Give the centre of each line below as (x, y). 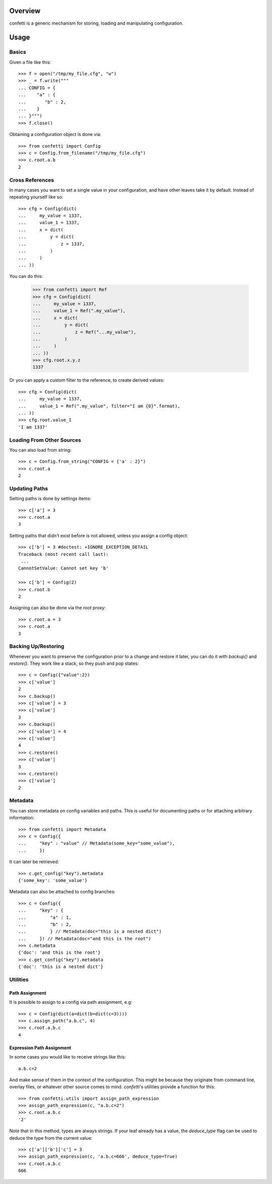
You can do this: (26, 276)
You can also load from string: (40, 450)
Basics (18, 52)
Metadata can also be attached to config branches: (62, 892)
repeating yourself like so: (36, 197)
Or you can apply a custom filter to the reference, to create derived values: (87, 380)
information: (22, 818)
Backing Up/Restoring (37, 646)
